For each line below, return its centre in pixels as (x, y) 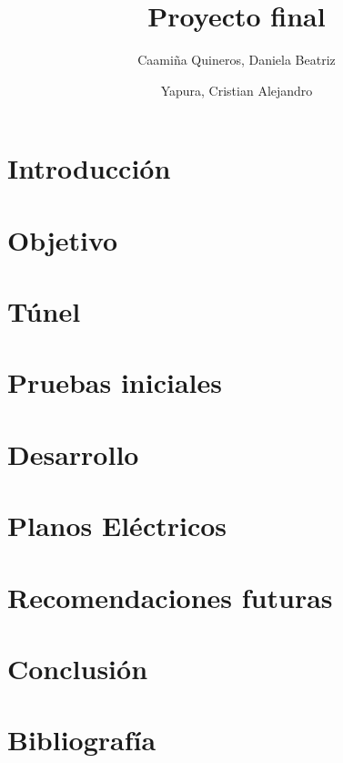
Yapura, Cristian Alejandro (237, 90)
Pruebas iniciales (115, 382)
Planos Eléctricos (117, 526)
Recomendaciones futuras (170, 597)
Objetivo (63, 239)
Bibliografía (82, 740)
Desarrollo (73, 454)
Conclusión (78, 668)
